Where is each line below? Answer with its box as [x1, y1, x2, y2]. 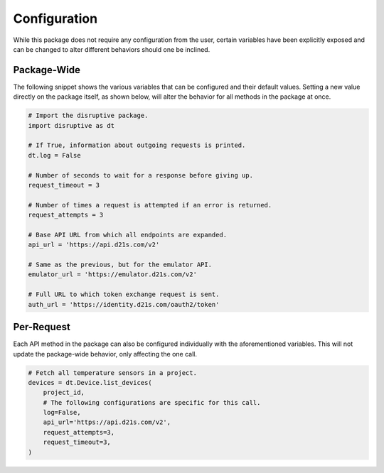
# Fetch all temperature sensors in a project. [28, 369, 197, 376]
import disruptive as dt [28, 121, 115, 129]
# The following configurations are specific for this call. [43, 398, 261, 406]
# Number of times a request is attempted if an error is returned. [28, 201, 272, 209]
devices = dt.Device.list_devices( [28, 379, 152, 386]
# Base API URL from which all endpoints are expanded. [28, 231, 228, 239]
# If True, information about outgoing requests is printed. [28, 141, 246, 149]
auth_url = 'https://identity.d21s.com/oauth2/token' [28, 300, 220, 308]
